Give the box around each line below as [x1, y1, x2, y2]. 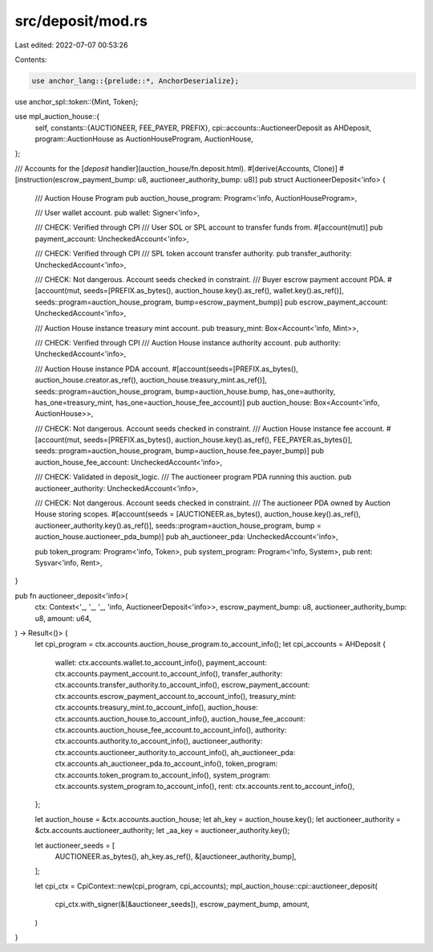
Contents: [14, 55, 47, 64]
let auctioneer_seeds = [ [34, 840, 115, 850]
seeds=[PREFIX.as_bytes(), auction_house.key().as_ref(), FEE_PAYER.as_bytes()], [83, 435, 353, 445]
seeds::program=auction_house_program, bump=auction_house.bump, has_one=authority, [34, 386, 336, 396]
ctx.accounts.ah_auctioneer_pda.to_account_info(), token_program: [55, 759, 278, 769]
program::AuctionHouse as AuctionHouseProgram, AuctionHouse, [34, 134, 254, 144]
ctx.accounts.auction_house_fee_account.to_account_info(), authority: [55, 725, 287, 735]
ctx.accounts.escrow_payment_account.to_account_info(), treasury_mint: [55, 691, 297, 701]
